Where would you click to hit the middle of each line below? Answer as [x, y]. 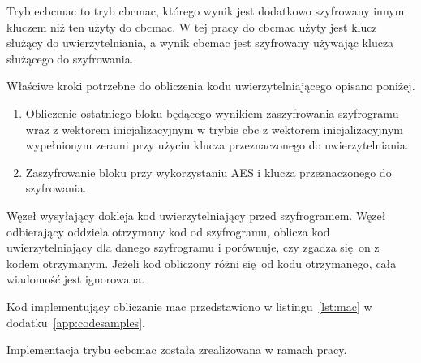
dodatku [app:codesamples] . [76, 322]
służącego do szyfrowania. [70, 58]
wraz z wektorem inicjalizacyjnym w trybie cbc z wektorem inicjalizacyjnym [215, 129]
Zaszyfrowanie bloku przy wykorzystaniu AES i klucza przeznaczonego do [208, 172]
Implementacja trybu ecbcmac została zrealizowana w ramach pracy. [177, 350]
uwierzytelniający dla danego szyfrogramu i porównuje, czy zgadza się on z [193, 247]
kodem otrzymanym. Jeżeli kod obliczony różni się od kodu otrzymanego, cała [202, 263]
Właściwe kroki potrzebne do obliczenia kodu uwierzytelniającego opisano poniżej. [211, 86]
